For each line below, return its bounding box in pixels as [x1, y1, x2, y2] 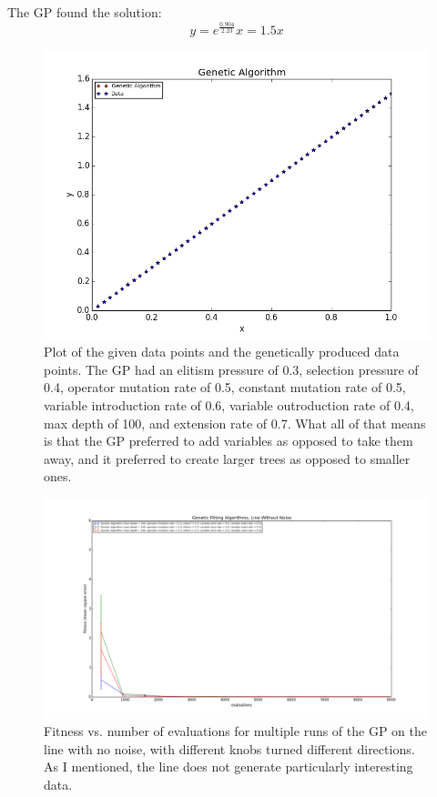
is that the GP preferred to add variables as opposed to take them [44, 431, 413, 450]
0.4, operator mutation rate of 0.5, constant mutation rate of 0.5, [44, 378, 406, 397]
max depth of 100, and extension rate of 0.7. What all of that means [44, 413, 426, 432]
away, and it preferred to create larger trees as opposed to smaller [44, 449, 411, 468]
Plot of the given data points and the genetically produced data [44, 342, 400, 361]
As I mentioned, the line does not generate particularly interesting [44, 757, 413, 776]
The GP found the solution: [7, 3, 162, 21]
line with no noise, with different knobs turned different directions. [44, 739, 415, 758]
